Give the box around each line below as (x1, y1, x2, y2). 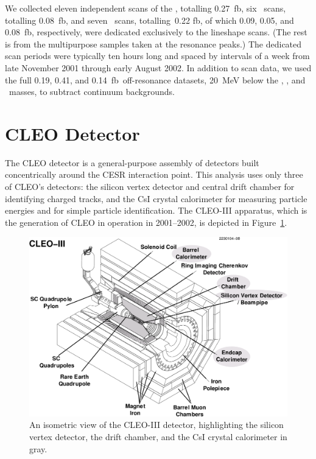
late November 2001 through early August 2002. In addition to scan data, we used (5, 61, 312, 74)
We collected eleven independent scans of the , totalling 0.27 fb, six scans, (5, 2, 286, 14)
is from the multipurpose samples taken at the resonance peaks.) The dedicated (5, 37, 302, 50)
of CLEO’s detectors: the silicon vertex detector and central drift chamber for (5, 180, 295, 193)
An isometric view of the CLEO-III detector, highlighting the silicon (29, 418, 284, 431)
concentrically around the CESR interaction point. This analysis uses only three (5, 168, 303, 181)
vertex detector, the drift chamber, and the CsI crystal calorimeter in (29, 430, 287, 443)
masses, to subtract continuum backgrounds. (9, 85, 175, 98)
